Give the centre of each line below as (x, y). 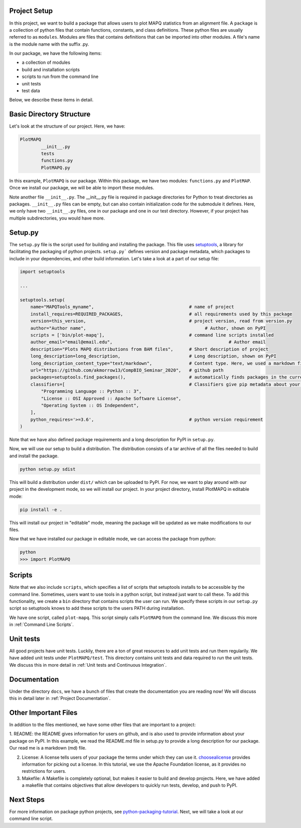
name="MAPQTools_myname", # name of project (132, 307)
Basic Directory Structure (50, 114)
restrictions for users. (44, 771)
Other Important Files (43, 713)
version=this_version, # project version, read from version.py (161, 321)
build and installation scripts (51, 69)
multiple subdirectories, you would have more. (57, 218)
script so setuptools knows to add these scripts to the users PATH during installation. (97, 608)
